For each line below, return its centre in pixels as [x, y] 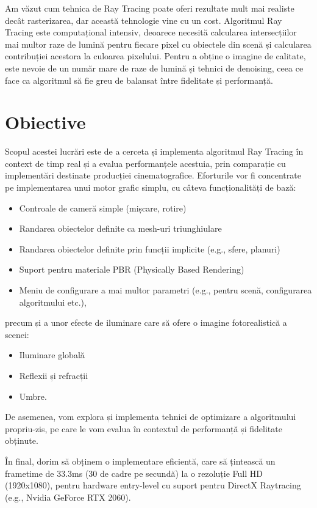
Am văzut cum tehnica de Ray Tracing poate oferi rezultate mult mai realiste [150, 8]
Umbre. [33, 396]
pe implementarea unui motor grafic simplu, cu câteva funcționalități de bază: [151, 187]
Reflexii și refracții [54, 375]
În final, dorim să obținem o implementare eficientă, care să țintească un [140, 461]
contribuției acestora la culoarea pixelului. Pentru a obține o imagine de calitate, [155, 56]
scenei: [17, 334]
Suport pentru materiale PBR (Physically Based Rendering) [132, 269]
